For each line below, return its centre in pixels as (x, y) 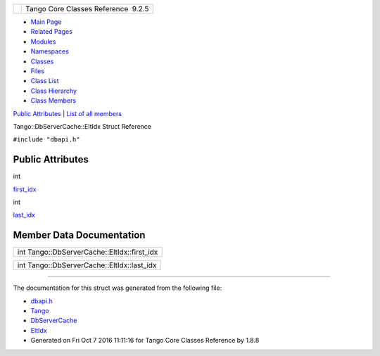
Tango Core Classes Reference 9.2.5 (87, 9)
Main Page (46, 22)
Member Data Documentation (79, 235)
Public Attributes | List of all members (68, 113)
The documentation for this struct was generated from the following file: (118, 288)
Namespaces (50, 51)
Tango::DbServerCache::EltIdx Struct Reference (82, 126)
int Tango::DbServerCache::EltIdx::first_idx (88, 252)
